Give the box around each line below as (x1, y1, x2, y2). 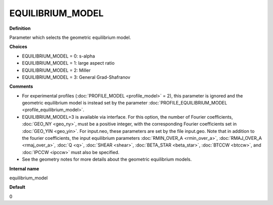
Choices (9, 43, 27, 50)
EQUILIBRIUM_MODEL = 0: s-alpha (22, 53, 96, 59)
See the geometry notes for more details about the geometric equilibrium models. (22, 157, 192, 163)
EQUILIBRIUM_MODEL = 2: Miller (22, 67, 91, 73)
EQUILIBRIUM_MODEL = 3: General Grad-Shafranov (22, 74, 131, 80)
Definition (9, 25, 31, 31)
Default (9, 184, 25, 190)
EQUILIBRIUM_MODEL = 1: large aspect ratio (22, 60, 115, 66)
